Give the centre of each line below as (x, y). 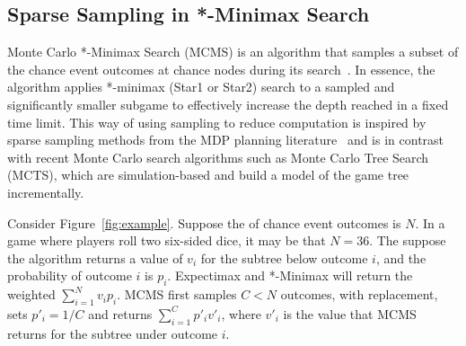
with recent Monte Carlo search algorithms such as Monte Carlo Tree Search (218, 157)
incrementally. (46, 192)
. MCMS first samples (177, 294)
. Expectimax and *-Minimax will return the (290, 275)
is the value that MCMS (350, 313)
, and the (401, 257)
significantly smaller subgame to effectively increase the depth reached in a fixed (228, 104)
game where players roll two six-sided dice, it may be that (167, 240)
